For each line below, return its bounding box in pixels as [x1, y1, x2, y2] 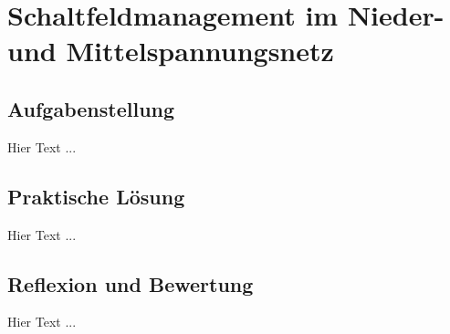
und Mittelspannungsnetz [7, 32, 334, 69]
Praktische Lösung [7, 182, 185, 210]
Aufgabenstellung [7, 94, 175, 122]
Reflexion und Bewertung [7, 269, 254, 297]
